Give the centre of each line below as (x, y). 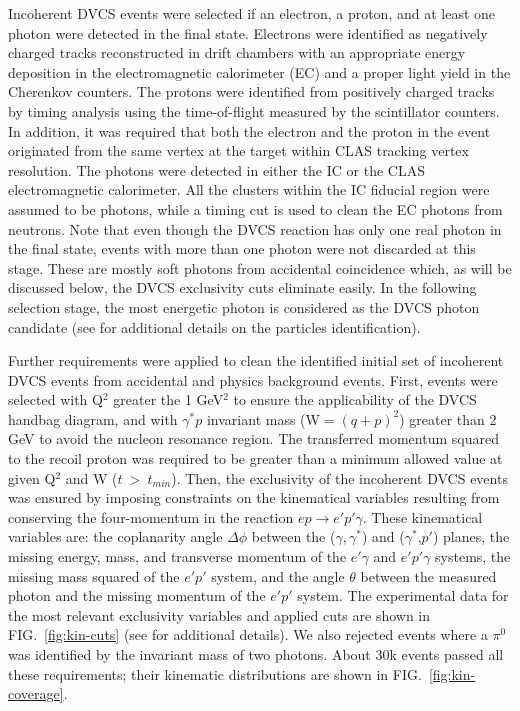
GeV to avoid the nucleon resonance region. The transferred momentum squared (253, 438)
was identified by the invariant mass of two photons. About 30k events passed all (256, 654)
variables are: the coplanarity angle (115, 536)
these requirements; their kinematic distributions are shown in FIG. (215, 673)
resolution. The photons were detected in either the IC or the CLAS (216, 169)
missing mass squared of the (94, 575)
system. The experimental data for (403, 595)
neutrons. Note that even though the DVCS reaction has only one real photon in (255, 228)
